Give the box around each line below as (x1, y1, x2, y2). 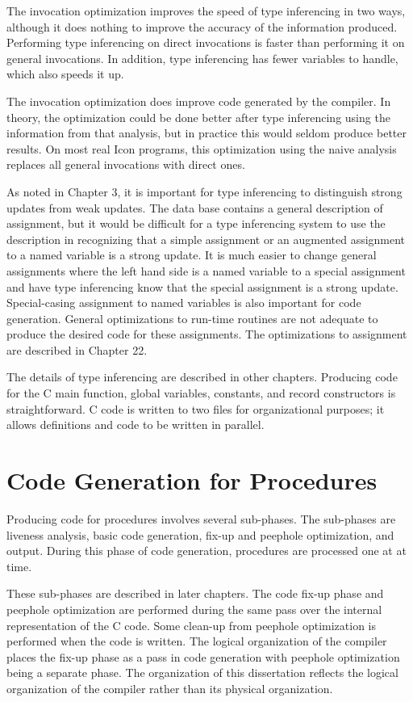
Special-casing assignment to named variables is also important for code (6, 294, 361, 311)
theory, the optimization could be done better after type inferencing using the (6, 108, 390, 125)
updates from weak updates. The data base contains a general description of (6, 199, 383, 216)
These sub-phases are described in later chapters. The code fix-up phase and (6, 585, 384, 602)
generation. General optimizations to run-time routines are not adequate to (6, 309, 378, 326)
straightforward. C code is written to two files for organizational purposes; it (6, 400, 385, 417)
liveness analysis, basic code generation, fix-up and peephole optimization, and (6, 526, 394, 543)
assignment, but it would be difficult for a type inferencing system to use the (6, 215, 386, 232)
